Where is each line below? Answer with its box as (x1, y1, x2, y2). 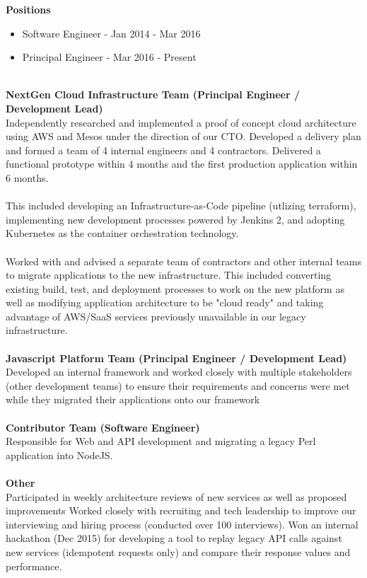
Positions (6, 2, 51, 16)
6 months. (6, 170, 49, 185)
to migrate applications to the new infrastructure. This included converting (6, 267, 332, 282)
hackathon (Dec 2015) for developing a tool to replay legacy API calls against (6, 531, 342, 545)
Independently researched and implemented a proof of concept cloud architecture (6, 115, 356, 129)
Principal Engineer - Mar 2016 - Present (22, 50, 197, 64)
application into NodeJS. (6, 447, 113, 462)
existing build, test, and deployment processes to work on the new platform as (6, 281, 344, 296)
